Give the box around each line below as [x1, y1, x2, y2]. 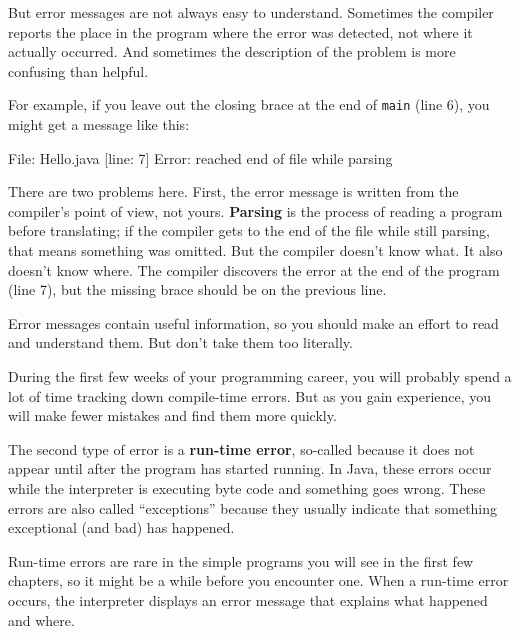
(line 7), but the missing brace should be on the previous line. [8, 279, 387, 300]
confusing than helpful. [8, 60, 149, 81]
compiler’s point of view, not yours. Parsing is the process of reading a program [8, 200, 503, 221]
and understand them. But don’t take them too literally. [8, 332, 353, 353]
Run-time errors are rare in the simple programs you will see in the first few [8, 550, 474, 571]
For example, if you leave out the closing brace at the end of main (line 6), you [8, 94, 490, 115]
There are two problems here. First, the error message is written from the [8, 181, 459, 202]
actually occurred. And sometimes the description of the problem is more [8, 41, 456, 62]
